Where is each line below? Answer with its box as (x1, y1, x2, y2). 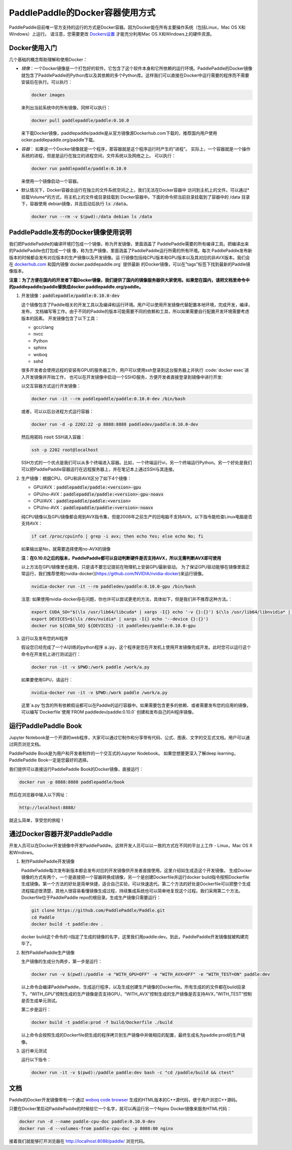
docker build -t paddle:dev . (31, 921, 104, 927)
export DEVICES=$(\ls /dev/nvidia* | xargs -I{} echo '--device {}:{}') (31, 616, 209, 621)
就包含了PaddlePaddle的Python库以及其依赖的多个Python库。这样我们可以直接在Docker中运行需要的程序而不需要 (21, 72, 250, 78)
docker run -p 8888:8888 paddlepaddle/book (19, 779, 125, 785)
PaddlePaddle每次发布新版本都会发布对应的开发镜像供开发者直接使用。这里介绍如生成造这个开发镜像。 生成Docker (21, 867, 253, 873)
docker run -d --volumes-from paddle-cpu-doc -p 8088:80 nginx (19, 1126, 174, 1131)
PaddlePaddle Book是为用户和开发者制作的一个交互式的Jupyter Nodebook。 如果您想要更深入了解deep (9, 750, 217, 756)
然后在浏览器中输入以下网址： (9, 791, 69, 798)
